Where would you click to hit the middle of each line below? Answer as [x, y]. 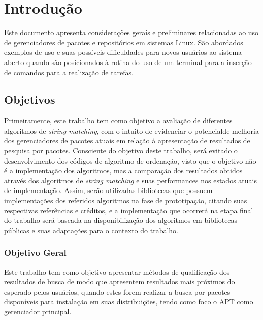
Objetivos [30, 99]
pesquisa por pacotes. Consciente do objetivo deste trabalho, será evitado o [121, 151]
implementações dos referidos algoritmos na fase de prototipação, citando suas [126, 200]
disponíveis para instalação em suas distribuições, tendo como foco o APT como [129, 301]
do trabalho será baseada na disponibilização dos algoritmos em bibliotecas [121, 220]
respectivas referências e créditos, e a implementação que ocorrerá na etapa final [129, 210]
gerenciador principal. [38, 312]
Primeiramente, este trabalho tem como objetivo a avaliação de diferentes [118, 121]
